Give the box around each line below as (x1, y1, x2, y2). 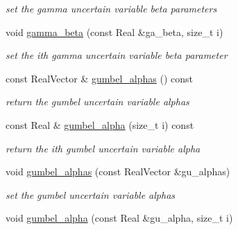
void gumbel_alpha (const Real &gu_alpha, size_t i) (6, 211, 233, 225)
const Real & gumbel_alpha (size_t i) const (6, 117, 194, 132)
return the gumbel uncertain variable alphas (6, 94, 189, 109)
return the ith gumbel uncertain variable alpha (6, 141, 201, 155)
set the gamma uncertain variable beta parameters (6, 1, 217, 15)
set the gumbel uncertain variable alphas (6, 187, 176, 202)
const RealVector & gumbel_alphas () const (6, 71, 193, 85)
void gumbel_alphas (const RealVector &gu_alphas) (6, 164, 230, 179)
